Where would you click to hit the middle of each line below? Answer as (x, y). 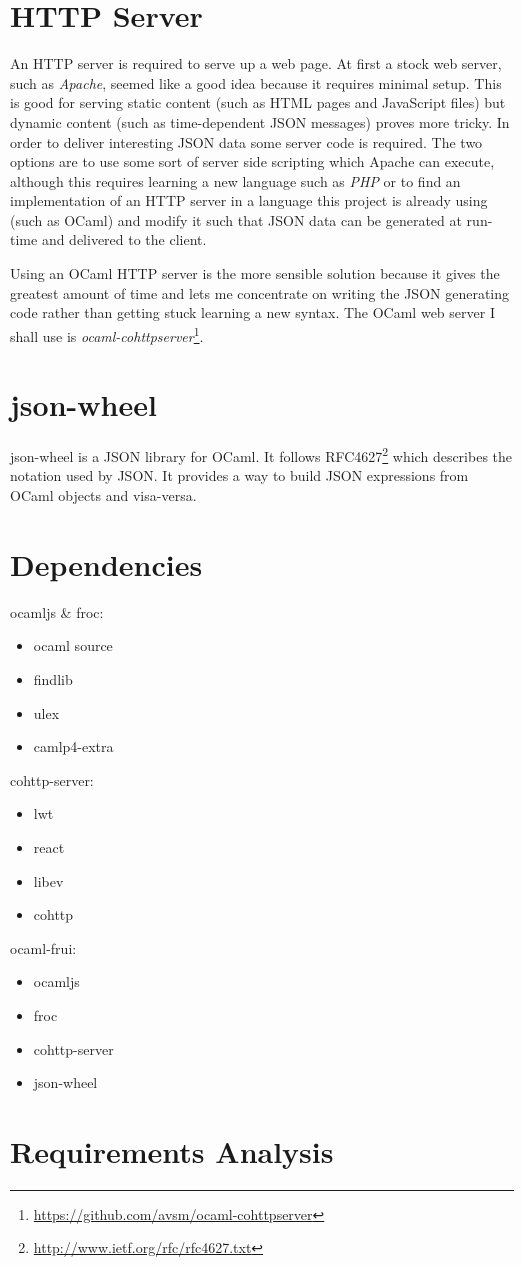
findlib (53, 678)
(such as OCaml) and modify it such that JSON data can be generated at (236, 219)
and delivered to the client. (124, 239)
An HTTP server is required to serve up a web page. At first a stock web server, (256, 63)
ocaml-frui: (43, 947)
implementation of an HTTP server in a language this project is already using (249, 200)
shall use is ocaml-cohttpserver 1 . (107, 334)
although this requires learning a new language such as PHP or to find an (235, 180)
